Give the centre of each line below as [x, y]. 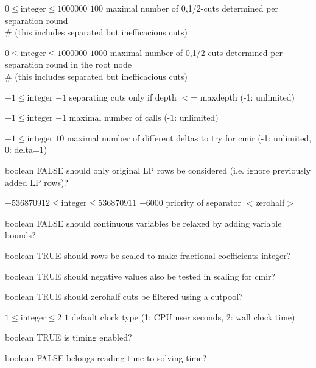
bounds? [20, 235]
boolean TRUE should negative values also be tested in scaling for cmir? [140, 276]
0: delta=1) [26, 150]
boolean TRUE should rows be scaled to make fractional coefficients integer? [148, 255]
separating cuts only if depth [123, 97]
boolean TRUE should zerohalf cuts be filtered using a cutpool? [124, 296]
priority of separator [204, 203]
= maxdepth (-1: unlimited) [243, 97]
